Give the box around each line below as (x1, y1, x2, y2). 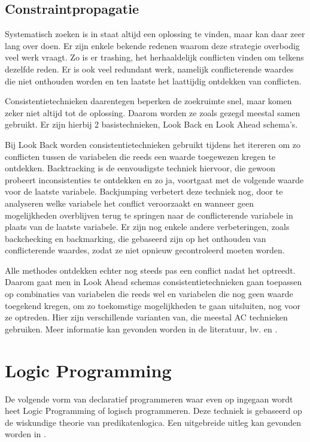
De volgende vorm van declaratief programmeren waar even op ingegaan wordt (5, 392, 293, 405)
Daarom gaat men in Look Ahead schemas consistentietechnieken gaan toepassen (5, 276, 302, 288)
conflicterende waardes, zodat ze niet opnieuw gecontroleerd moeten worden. (5, 244, 285, 256)
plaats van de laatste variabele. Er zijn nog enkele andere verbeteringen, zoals (5, 220, 290, 233)
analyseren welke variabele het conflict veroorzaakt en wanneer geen (5, 196, 254, 209)
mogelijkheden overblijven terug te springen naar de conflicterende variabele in (5, 208, 293, 221)
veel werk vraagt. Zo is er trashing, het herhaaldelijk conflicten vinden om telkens (5, 51, 304, 63)
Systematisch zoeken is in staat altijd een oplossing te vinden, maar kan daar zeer (5, 28, 305, 40)
